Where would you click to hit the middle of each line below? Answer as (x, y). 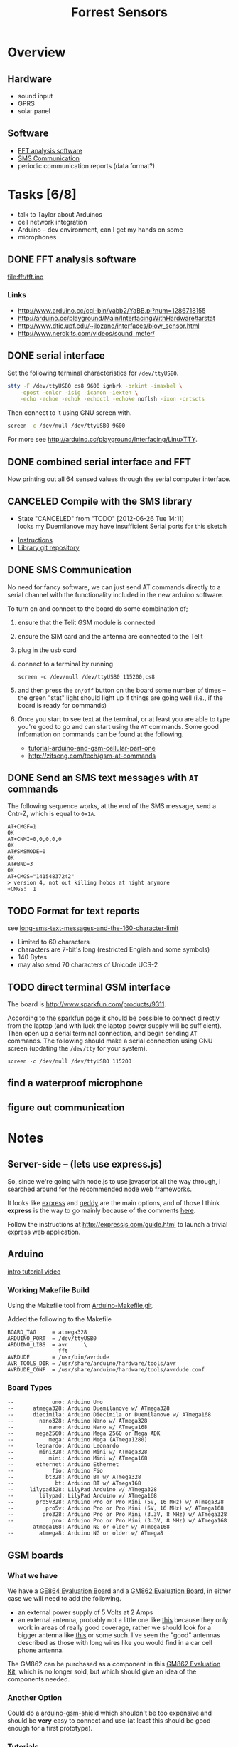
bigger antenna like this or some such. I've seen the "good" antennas (119, 1635)
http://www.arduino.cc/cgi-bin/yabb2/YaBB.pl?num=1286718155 (112, 310)
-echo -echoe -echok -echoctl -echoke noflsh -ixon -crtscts (112, 399)
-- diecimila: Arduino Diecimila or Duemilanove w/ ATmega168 (109, 1415)
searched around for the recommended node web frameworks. (99, 1189)
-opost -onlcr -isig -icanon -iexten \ (79, 393)
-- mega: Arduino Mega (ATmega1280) (77, 1440)
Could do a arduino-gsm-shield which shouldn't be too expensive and (109, 1713)
